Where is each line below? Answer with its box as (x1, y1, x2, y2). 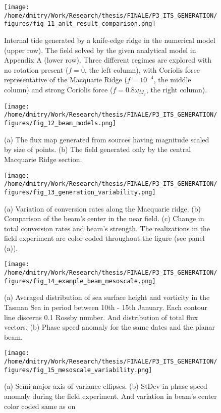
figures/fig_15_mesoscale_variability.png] (4, 366, 152, 374)
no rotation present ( (4, 64, 69, 75)
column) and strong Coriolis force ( (4, 84, 113, 94)
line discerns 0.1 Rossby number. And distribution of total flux (4, 312, 198, 322)
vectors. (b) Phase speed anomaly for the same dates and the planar (4, 322, 215, 332)
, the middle (153, 74, 191, 85)
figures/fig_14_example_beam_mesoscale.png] (4, 277, 156, 285)
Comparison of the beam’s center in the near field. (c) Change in (4, 213, 204, 224)
